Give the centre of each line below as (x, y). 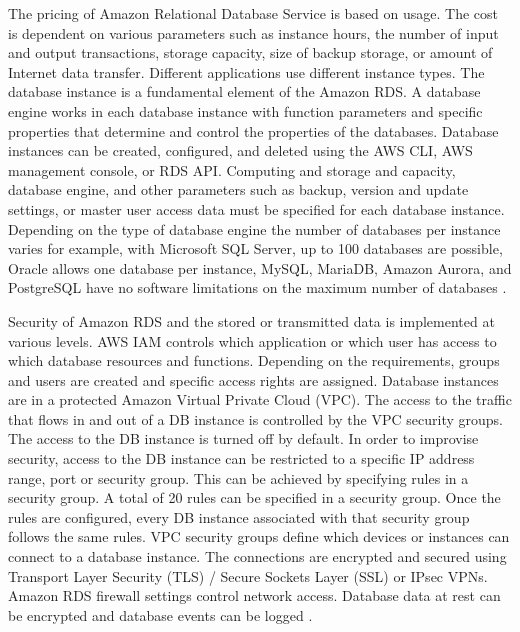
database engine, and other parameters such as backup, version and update (238, 189)
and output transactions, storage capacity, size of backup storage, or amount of (250, 52)
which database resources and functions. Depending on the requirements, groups (254, 360)
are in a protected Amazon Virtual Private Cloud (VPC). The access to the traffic (260, 399)
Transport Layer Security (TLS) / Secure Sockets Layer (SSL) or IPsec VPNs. (248, 575)
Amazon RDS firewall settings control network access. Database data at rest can (254, 595)
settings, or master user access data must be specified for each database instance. (256, 208)
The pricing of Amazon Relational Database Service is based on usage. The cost (253, 13)
